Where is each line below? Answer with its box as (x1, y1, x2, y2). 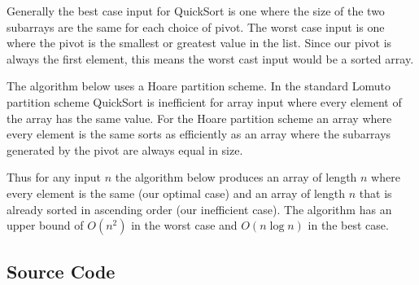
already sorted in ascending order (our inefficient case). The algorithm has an (7, 200, 392, 217)
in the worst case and (131, 217, 238, 234)
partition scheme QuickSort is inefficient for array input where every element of (7, 93, 402, 110)
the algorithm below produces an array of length (115, 169, 357, 186)
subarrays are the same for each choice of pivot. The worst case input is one (7, 18, 385, 35)
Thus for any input (7, 169, 102, 186)
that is (359, 184, 392, 201)
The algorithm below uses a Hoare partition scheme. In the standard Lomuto (7, 77, 391, 94)
